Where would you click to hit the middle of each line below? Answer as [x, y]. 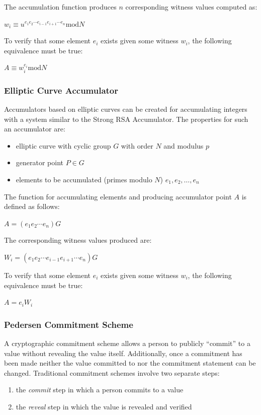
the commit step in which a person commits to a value [100, 390]
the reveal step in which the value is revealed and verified [104, 406]
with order [137, 145]
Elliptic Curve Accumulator [61, 90]
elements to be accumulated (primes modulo [84, 179]
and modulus [184, 145]
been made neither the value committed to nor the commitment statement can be [130, 363]
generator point [40, 162]
